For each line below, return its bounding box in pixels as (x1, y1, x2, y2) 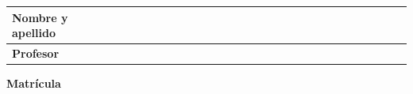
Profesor (12, 44, 60, 61)
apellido (12, 24, 56, 41)
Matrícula (6, 75, 61, 92)
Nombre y (12, 9, 68, 25)
